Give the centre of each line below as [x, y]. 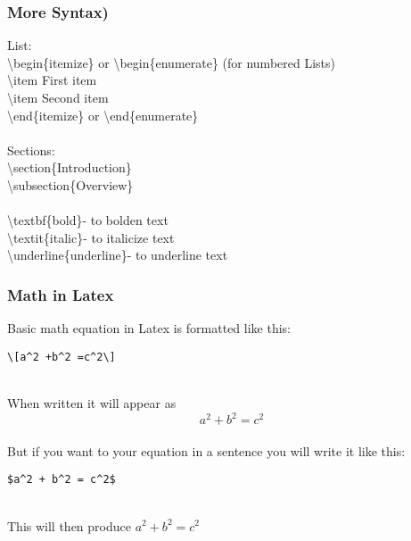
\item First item [52, 80]
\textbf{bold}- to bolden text [88, 220]
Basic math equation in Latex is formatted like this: [149, 328]
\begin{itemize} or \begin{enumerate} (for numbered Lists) [172, 62]
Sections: [31, 150]
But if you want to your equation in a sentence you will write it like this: [206, 450]
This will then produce [69, 525]
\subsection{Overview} [70, 184]
